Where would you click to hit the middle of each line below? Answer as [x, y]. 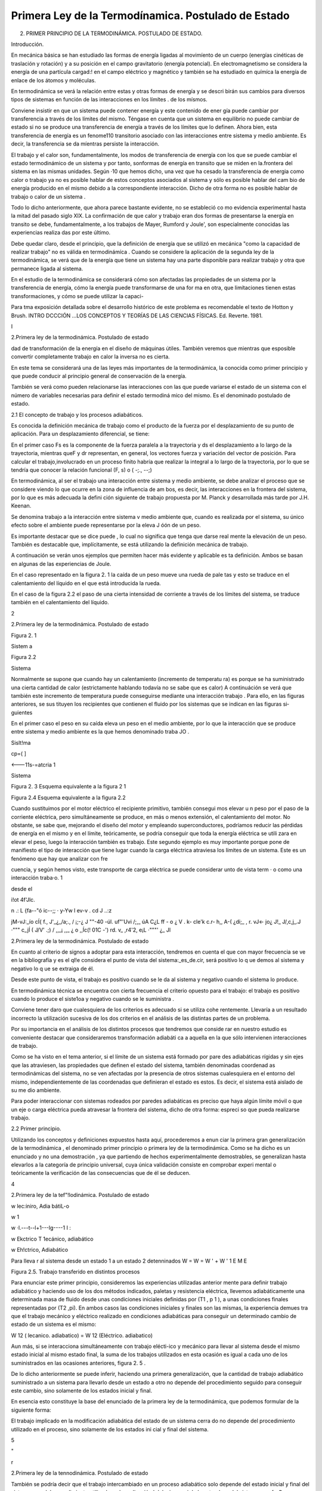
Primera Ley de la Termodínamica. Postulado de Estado [150, 16]
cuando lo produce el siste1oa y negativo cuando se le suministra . [92, 999]
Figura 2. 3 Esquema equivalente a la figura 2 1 [69, 787]
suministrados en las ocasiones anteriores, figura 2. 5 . [78, 1363]
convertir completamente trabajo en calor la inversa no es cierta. [90, 357]
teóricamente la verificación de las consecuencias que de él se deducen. [101, 1173]
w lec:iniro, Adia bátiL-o [40, 1206]
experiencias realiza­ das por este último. [61, 233]
